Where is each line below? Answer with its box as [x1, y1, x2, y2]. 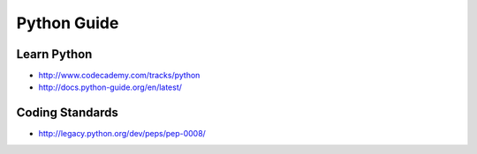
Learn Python [16, 47, 93, 62]
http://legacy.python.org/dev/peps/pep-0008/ [38, 128, 207, 139]
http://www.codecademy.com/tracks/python [38, 70, 201, 81]
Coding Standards [16, 106, 118, 121]
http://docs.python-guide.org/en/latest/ [38, 82, 183, 92]
